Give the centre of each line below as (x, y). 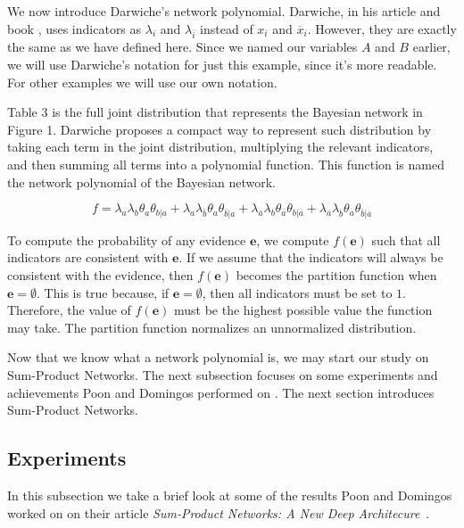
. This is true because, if (103, 292)
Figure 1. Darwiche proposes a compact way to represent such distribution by (220, 129)
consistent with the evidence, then (100, 275)
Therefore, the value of (69, 310)
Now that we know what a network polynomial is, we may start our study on (218, 357)
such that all (406, 239)
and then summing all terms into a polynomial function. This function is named (226, 164)
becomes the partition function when (336, 275)
